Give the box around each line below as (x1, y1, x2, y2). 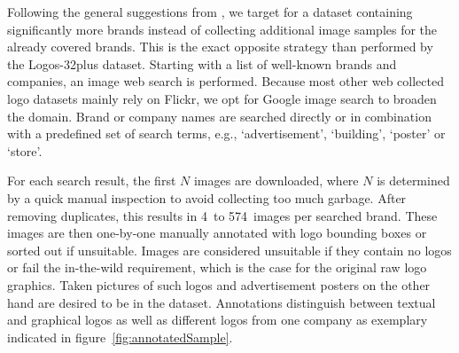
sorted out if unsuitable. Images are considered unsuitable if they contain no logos (7, 240, 452, 259)
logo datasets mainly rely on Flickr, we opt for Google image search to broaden (7, 89, 437, 107)
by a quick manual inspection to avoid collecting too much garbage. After (7, 188, 407, 207)
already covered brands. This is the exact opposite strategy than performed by (7, 37, 433, 56)
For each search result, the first (7, 171, 176, 190)
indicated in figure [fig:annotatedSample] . (7, 327, 233, 346)
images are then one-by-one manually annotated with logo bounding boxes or (7, 224, 427, 242)
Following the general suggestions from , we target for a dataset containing (7, 3, 413, 20)
